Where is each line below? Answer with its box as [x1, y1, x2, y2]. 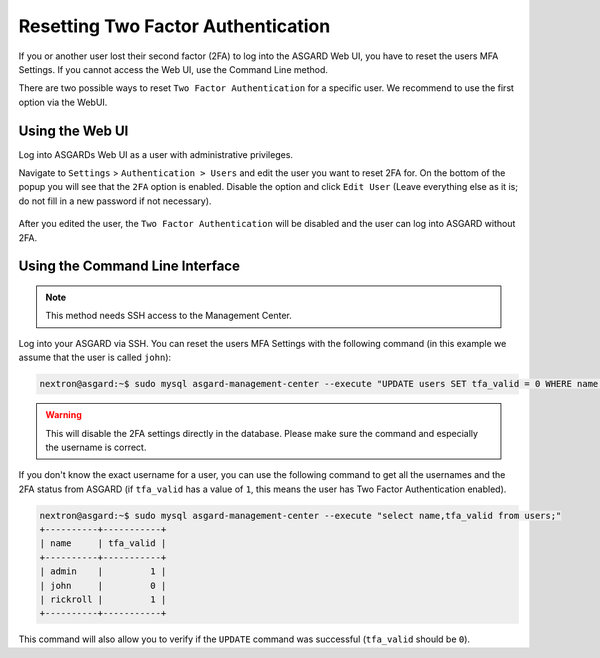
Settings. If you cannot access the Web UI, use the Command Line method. [18, 63, 329, 75]
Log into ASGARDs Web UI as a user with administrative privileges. [18, 148, 294, 160]
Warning [45, 409, 82, 421]
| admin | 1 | [39, 566, 167, 577]
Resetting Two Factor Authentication [18, 15, 331, 37]
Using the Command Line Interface [18, 258, 240, 275]
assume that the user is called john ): [18, 351, 172, 364]
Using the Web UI [18, 122, 129, 139]
